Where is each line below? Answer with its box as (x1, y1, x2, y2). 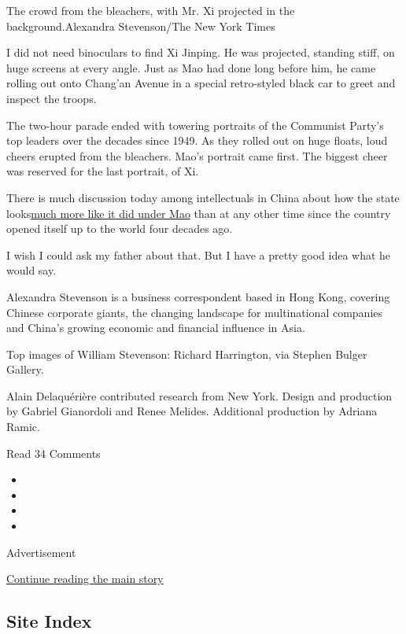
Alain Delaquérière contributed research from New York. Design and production (6, 387, 393, 404)
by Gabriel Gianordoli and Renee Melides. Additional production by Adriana (6, 403, 378, 419)
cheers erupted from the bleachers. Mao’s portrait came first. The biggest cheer (6, 147, 388, 164)
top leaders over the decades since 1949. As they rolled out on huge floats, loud (6, 132, 388, 149)
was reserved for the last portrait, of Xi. (6, 163, 199, 179)
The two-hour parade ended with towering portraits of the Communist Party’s (6, 116, 384, 133)
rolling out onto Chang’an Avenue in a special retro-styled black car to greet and (6, 75, 396, 91)
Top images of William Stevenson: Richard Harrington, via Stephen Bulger (6, 345, 367, 362)
